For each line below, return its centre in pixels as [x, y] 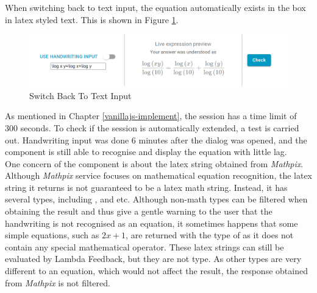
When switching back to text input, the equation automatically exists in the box [155, 7]
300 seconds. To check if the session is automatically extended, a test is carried [152, 127]
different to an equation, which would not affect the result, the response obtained [156, 271]
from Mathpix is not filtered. [58, 282]
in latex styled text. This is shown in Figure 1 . [92, 19]
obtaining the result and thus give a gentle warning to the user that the [139, 211]
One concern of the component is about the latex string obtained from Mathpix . [154, 163]
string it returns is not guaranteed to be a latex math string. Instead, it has [146, 187]
